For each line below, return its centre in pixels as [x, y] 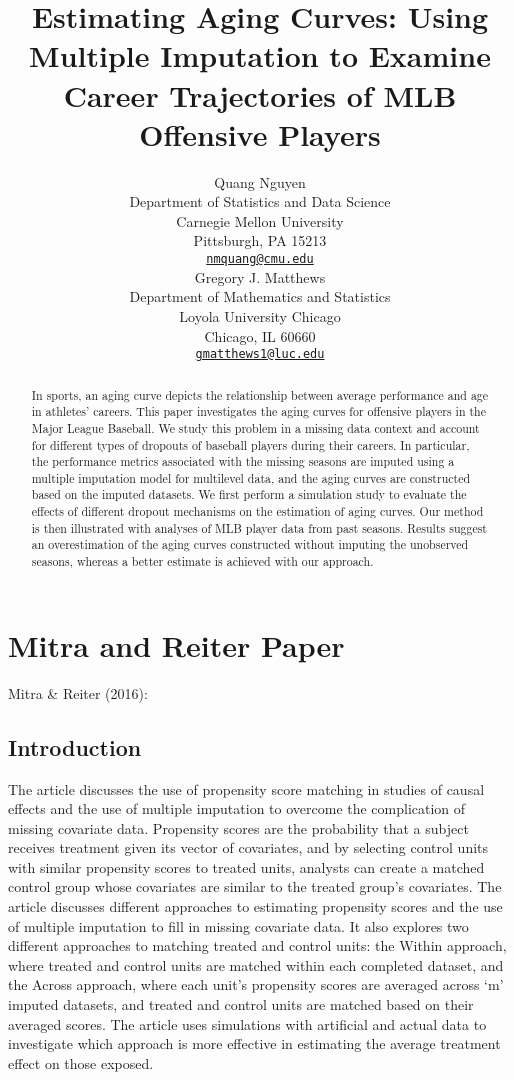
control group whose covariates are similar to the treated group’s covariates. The [255, 886]
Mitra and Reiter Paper [176, 644]
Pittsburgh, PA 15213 [260, 240]
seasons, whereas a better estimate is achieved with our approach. [202, 561]
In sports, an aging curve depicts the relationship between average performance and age [260, 394]
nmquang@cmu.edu [260, 259]
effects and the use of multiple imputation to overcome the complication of [237, 808]
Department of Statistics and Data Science [260, 201]
